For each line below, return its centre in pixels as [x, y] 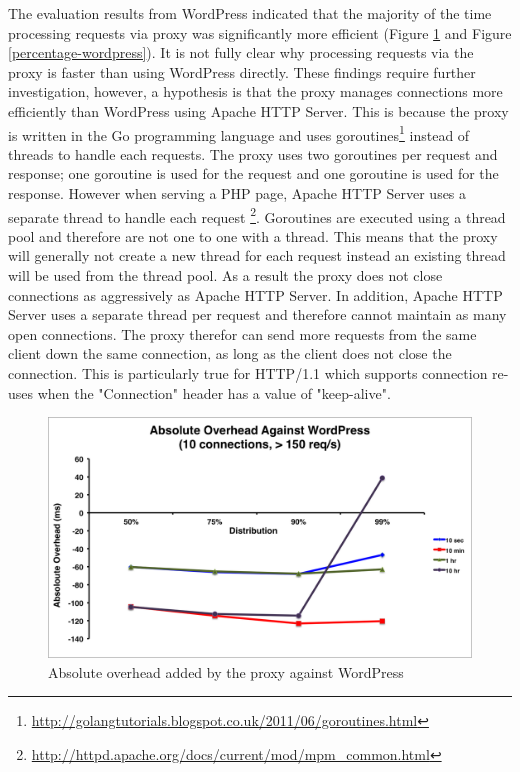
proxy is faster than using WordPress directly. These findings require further [242, 71]
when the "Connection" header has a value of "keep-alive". [214, 392]
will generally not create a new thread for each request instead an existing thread [257, 255]
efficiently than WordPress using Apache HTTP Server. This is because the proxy [258, 110]
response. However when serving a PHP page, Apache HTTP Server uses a [237, 193]
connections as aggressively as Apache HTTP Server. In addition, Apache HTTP [255, 294]
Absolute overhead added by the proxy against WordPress [226, 671]
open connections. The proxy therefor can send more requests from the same [242, 333]
